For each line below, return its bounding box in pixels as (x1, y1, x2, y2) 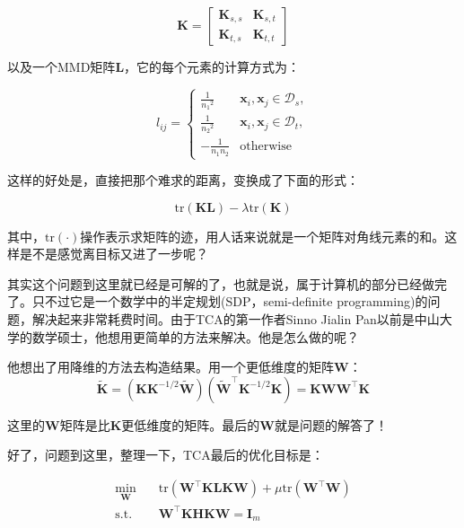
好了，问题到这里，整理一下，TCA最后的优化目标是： (7, 445, 324, 464)
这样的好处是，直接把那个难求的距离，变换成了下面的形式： (7, 171, 359, 189)
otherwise (240, 139, 292, 153)
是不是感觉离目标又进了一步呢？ (19, 244, 208, 263)
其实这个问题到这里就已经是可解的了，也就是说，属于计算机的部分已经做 (7, 274, 434, 293)
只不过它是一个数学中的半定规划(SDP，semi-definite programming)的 (31, 292, 428, 311)
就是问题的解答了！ (274, 415, 388, 434)
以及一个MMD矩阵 (7, 57, 116, 75)
